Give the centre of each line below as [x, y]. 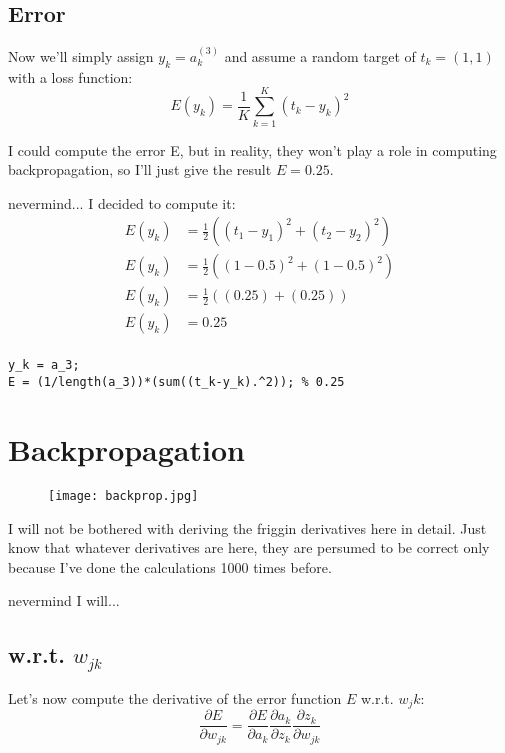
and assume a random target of [320, 56]
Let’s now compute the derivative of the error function [175, 697]
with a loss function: [70, 76]
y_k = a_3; [44, 365]
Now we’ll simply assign [81, 56]
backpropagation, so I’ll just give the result [140, 169]
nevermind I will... [64, 600]
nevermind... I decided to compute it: [122, 202]
